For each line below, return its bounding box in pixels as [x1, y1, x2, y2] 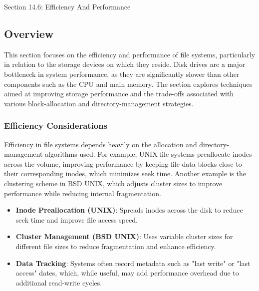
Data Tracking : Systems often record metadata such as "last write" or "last [15, 258, 251, 268]
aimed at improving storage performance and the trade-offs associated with [4, 88, 234, 99]
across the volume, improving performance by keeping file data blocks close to [4, 158, 242, 169]
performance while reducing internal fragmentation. [4, 188, 161, 198]
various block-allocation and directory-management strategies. [4, 98, 194, 108]
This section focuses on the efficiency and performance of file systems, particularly [4, 49, 256, 59]
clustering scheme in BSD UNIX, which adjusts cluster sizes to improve [4, 178, 223, 188]
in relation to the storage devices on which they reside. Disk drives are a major [4, 59, 246, 69]
